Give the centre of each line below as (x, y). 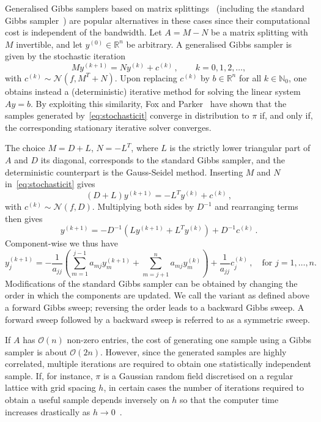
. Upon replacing (146, 77)
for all (250, 77)
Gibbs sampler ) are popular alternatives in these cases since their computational (157, 20)
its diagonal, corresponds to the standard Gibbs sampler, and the (163, 159)
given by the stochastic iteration (65, 56)
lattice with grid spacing (50, 387)
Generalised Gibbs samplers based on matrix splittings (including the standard (155, 8)
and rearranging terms (256, 206)
